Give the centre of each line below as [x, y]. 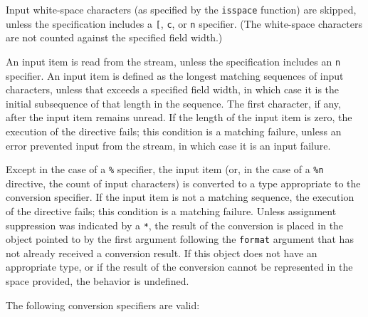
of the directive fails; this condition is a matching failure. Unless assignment [171, 211]
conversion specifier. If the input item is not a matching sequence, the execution [180, 197]
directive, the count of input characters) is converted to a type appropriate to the [183, 183]
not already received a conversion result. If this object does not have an [162, 253]
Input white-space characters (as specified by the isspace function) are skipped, [181, 9]
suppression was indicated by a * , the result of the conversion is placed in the [175, 225]
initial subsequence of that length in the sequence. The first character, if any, [173, 103]
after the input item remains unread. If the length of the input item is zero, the [179, 117]
